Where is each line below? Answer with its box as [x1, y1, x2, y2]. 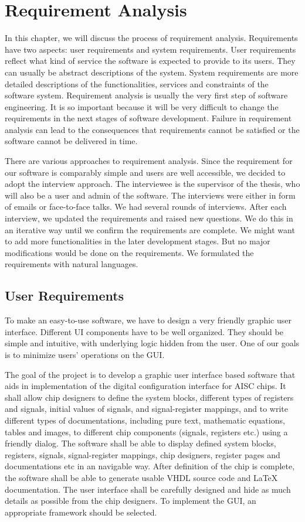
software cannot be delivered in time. [5, 135, 138, 147]
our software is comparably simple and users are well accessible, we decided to [5, 166, 286, 178]
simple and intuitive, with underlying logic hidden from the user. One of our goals [5, 337, 300, 349]
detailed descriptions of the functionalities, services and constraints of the [5, 77, 269, 90]
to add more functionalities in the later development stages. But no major [5, 235, 270, 247]
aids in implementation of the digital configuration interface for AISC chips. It [5, 380, 286, 392]
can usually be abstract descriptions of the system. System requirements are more [5, 66, 299, 78]
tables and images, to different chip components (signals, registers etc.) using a [5, 425, 288, 438]
